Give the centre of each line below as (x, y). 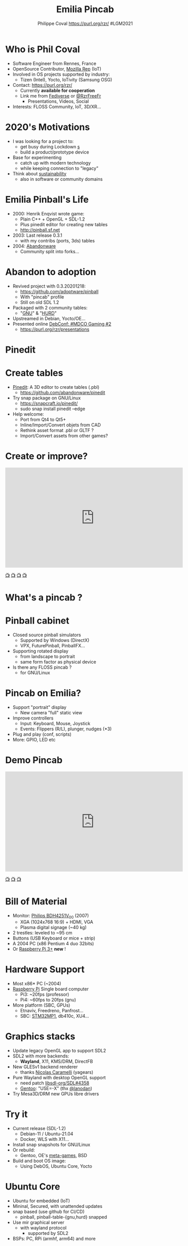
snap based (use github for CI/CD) (48, 1212)
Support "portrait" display (40, 707)
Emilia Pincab (85, 9)
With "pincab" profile (42, 297)
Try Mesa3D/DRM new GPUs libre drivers (56, 1094)
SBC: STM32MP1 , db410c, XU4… (55, 1016)
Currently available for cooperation (58, 90)
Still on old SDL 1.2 (40, 302)
